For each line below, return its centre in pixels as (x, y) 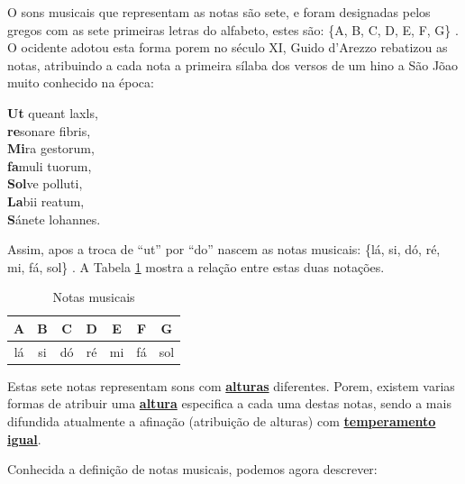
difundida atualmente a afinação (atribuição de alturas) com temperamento (222, 421)
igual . (24, 438)
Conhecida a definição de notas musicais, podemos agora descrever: (192, 469)
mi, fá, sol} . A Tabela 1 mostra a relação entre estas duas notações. (196, 266)
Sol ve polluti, (45, 183)
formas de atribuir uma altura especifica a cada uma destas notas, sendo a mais (229, 403)
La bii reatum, (46, 201)
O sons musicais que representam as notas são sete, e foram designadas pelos (219, 12)
